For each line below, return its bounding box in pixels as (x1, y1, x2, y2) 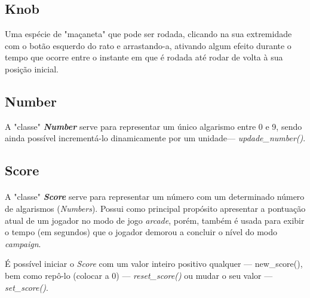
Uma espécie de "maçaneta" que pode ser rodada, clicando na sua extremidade (5, 28, 292, 40)
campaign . (5, 237, 41, 250)
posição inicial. (5, 62, 59, 75)
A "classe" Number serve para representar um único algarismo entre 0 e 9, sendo (5, 120, 302, 132)
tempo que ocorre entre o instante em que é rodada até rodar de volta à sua (5, 51, 283, 63)
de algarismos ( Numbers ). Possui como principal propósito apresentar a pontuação (5, 202, 306, 214)
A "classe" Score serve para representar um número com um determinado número (5, 190, 305, 203)
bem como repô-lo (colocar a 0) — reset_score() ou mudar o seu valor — (5, 269, 273, 281)
